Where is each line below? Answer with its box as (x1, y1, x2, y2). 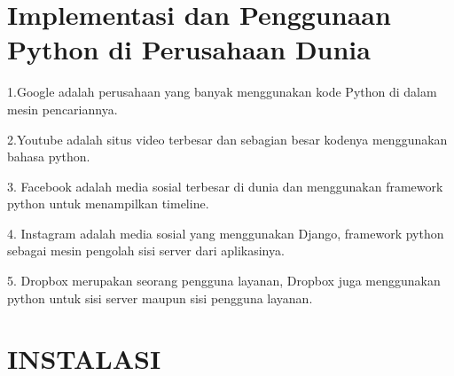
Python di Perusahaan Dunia (7, 31, 371, 67)
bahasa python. (7, 147, 90, 166)
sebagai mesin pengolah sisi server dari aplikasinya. (7, 241, 285, 260)
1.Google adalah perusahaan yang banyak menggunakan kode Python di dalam (7, 82, 437, 101)
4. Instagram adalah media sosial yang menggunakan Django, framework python (7, 223, 444, 242)
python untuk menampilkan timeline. (7, 194, 209, 213)
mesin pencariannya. (7, 99, 118, 118)
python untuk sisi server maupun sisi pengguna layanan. (7, 288, 313, 307)
